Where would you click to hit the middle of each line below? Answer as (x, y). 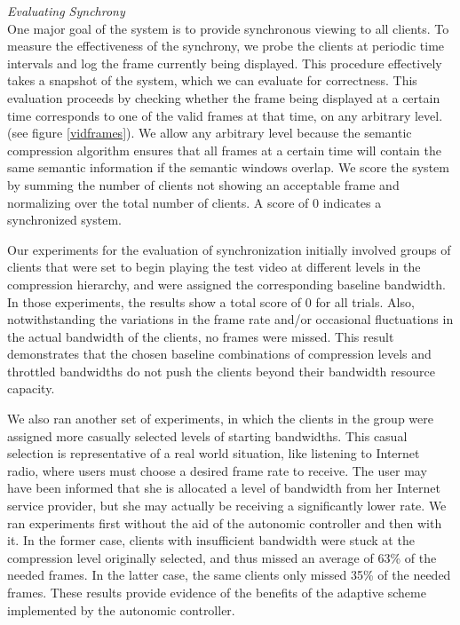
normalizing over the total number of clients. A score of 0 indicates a (194, 202)
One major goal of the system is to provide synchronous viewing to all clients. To (228, 28)
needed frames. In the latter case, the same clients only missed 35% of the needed (229, 575)
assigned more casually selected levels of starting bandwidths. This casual (207, 435)
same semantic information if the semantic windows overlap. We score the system (228, 167)
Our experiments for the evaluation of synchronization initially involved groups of (229, 249)
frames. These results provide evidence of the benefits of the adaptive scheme (217, 592)
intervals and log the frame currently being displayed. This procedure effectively (225, 63)
